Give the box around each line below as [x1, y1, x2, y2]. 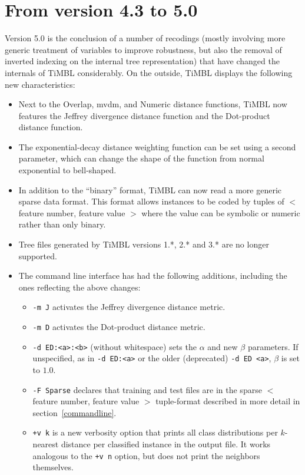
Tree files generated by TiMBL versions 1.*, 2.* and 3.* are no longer [18, 238, 269, 250]
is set [281, 352, 300, 364]
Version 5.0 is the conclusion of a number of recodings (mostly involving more [5, 32, 286, 44]
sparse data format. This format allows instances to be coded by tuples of [18, 195, 284, 207]
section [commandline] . [32, 406, 117, 418]
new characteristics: [5, 78, 75, 90]
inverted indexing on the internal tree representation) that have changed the [5, 55, 280, 67]
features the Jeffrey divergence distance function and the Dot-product [18, 109, 270, 121]
